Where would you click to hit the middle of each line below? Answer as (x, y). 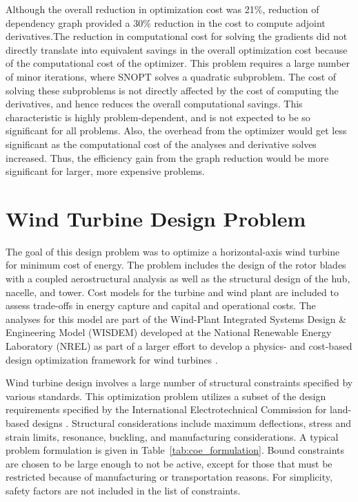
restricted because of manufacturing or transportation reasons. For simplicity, (169, 477)
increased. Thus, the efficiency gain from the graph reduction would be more (167, 157)
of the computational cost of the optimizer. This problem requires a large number (178, 63)
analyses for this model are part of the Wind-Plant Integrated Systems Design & (176, 318)
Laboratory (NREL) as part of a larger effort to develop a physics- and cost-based (179, 346)
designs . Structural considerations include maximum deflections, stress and (191, 422)
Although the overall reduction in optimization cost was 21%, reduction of (162, 9)
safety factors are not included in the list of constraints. (123, 490)
